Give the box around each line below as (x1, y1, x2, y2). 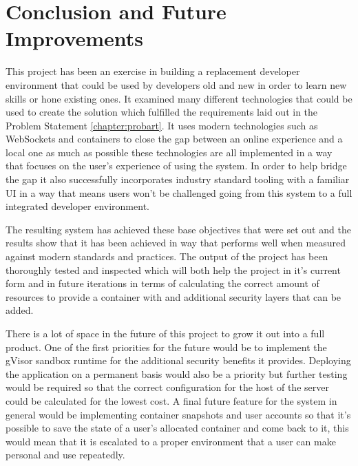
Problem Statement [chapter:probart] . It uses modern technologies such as (6, 118, 318, 132)
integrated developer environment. (6, 199, 149, 213)
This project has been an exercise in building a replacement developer (6, 64, 300, 78)
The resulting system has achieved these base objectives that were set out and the (6, 222, 351, 236)
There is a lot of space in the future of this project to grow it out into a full (6, 326, 325, 340)
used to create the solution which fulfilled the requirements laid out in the (6, 105, 318, 119)
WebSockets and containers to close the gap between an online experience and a (6, 131, 343, 146)
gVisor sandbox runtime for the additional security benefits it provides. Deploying (6, 353, 351, 368)
